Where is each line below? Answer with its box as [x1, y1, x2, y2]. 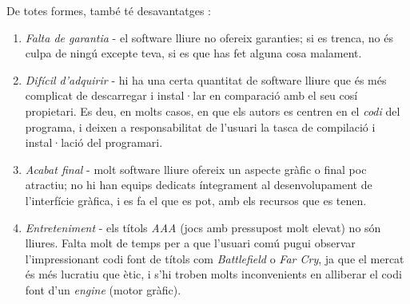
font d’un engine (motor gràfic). [25, 281, 181, 298]
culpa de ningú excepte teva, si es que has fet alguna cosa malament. [25, 45, 362, 61]
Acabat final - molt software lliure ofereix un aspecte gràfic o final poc [25, 160, 367, 177]
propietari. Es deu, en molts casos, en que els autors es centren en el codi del [25, 102, 400, 119]
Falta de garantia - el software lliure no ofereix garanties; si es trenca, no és [25, 29, 393, 45]
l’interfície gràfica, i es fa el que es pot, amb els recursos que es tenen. [25, 191, 367, 208]
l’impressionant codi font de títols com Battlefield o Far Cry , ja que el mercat [25, 250, 404, 266]
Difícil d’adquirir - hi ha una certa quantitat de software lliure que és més [25, 71, 387, 88]
